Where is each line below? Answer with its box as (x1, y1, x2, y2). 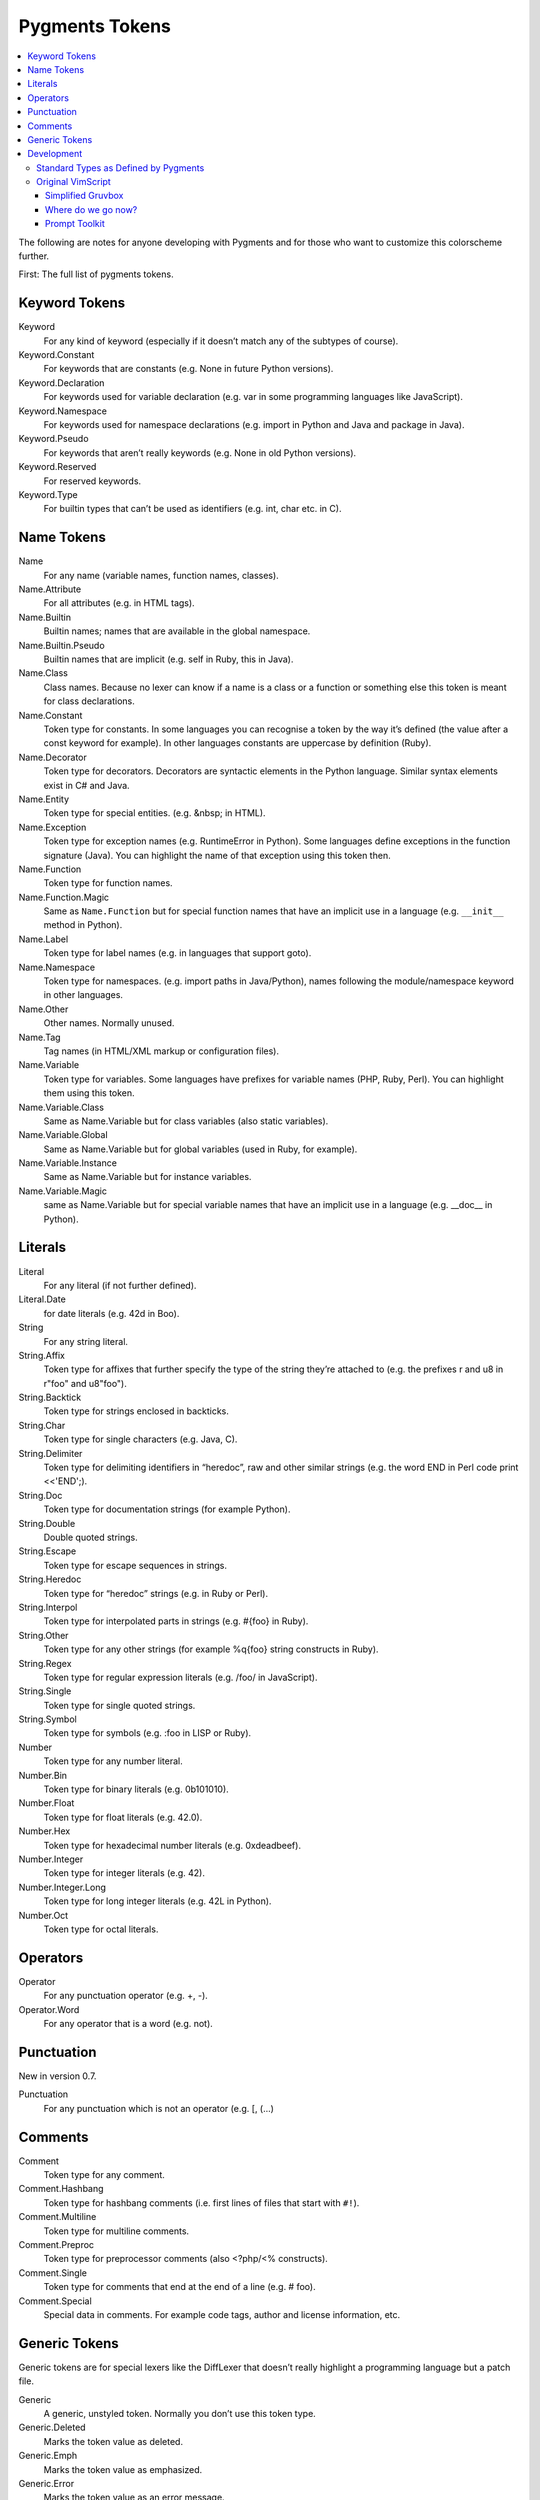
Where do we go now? (45, 203, 138, 215)
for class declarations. (43, 695, 135, 707)
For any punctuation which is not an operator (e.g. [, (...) (43, 2102, 275, 2114)
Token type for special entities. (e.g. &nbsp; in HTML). (43, 807, 266, 819)
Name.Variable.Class (18, 1101, 105, 1113)
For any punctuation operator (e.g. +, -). (43, 1990, 209, 2002)
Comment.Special (18, 2295, 92, 2307)
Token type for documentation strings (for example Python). (43, 1503, 291, 1515)
